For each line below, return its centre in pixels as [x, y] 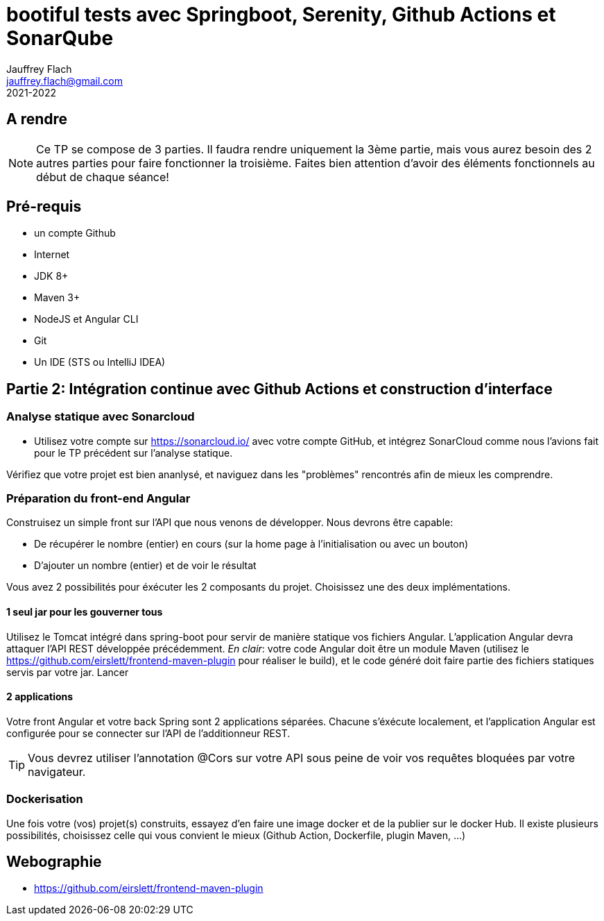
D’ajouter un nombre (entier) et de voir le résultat [145, 566]
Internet [52, 255]
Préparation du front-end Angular [98, 499]
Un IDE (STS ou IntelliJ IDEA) [100, 362]
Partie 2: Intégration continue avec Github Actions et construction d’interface [279, 389]
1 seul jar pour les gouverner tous [85, 612]
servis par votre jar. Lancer [68, 672]
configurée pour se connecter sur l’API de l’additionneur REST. [148, 733]
